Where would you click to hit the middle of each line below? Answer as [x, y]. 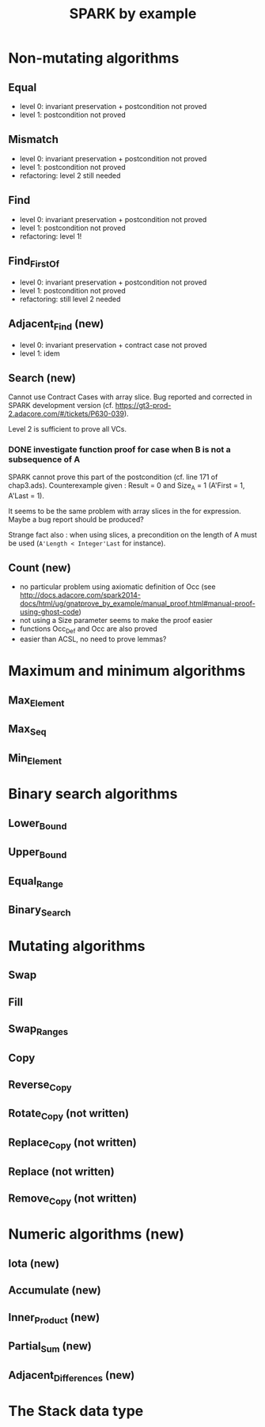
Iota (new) [34, 1263]
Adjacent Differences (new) [72, 1376]
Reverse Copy [40, 1085]
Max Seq [27, 730]
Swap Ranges [38, 1030]
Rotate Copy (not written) [68, 1115]
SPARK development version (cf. [61, 406]
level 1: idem [40, 353]
